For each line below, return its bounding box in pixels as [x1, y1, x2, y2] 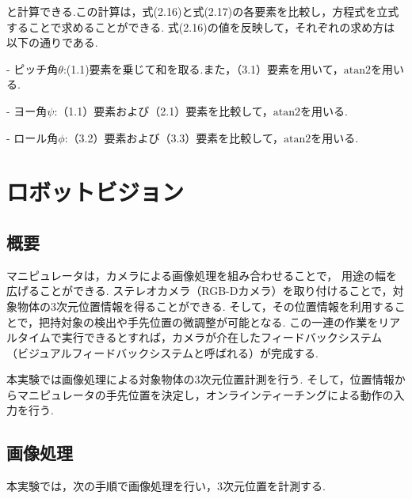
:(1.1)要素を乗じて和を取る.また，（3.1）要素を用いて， [63, 60, 344, 77]
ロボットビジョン [6, 176, 185, 208]
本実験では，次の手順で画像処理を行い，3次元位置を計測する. [6, 478, 326, 494]
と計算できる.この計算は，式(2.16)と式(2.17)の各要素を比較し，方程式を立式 [6, 3, 399, 19]
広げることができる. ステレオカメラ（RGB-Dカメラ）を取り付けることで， [6, 282, 393, 299]
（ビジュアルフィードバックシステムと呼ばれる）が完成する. [6, 344, 319, 361]
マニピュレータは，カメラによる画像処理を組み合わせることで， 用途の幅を [6, 267, 397, 283]
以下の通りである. [6, 34, 98, 51]
